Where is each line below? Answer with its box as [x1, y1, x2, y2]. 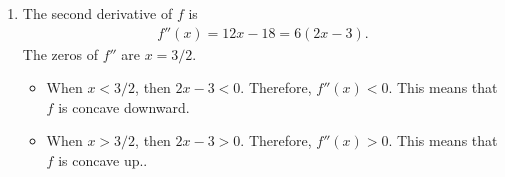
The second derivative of [22, 3, 173, 23]
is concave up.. [58, 150, 148, 170]
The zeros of [22, 43, 98, 64]
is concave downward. [58, 96, 190, 117]
